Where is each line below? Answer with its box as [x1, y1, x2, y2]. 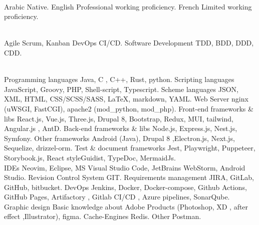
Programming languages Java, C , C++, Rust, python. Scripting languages [4, 74, 234, 84]
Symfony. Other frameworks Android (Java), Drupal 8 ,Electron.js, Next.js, [4, 132, 235, 143]
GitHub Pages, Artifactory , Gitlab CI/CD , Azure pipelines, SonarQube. [4, 191, 230, 202]
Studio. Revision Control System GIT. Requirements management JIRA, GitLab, [4, 172, 254, 182]
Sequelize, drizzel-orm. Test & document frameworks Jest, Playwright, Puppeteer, [4, 142, 255, 153]
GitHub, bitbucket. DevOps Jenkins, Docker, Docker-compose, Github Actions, [4, 181, 247, 192]
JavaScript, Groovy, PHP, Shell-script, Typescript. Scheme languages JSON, [4, 83, 239, 94]
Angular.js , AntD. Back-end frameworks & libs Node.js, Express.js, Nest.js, [4, 123, 237, 133]
